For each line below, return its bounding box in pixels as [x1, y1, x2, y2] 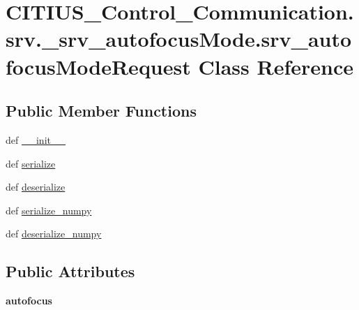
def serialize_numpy [6, 202, 92, 217]
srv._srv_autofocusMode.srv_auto [6, 24, 352, 53]
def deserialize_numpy [6, 226, 102, 241]
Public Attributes [6, 260, 135, 282]
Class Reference [198, 52, 353, 80]
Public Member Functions [6, 100, 197, 121]
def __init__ [6, 132, 66, 147]
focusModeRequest [6, 52, 191, 80]
